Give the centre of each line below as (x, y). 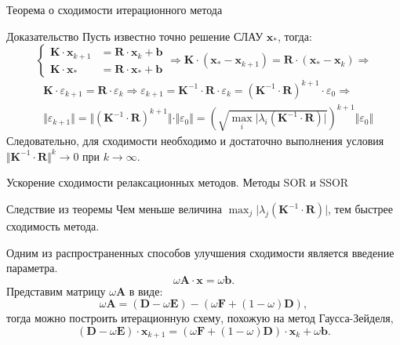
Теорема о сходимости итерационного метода (115, 9)
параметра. (32, 268)
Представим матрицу (56, 291)
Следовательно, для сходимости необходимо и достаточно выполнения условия (195, 141)
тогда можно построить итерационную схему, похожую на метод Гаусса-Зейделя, (200, 318)
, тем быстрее (360, 209)
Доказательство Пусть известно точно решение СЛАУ (135, 36)
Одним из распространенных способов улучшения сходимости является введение (200, 252)
